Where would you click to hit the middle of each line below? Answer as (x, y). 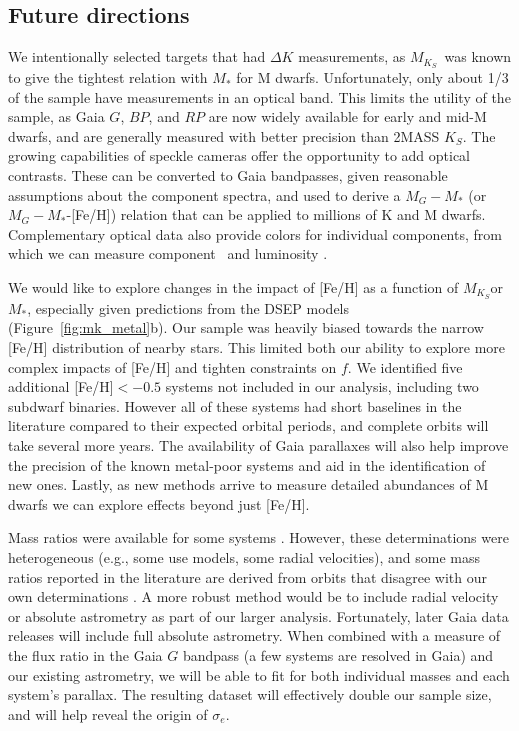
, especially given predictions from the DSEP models (188, 307)
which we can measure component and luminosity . (168, 253)
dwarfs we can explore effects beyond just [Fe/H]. (159, 503)
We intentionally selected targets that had (137, 56)
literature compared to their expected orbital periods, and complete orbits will (248, 425)
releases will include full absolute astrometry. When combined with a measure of (254, 635)
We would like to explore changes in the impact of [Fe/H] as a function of (233, 287)
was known (478, 56)
